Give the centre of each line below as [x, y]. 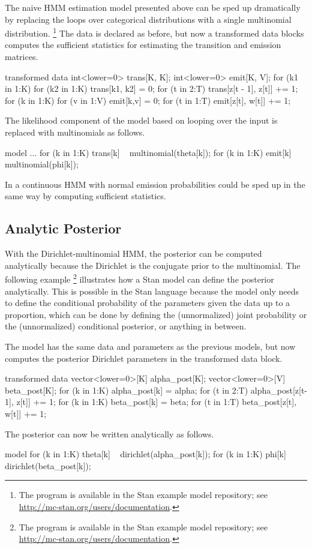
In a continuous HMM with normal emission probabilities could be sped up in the [155, 184]
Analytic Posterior [63, 228]
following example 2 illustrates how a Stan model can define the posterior [139, 278]
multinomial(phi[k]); [42, 164]
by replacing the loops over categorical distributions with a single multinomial [148, 19]
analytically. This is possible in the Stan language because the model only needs [152, 291]
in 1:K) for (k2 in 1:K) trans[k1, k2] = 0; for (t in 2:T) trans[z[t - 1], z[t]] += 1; [151, 88]
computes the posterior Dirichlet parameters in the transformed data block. [144, 358]
